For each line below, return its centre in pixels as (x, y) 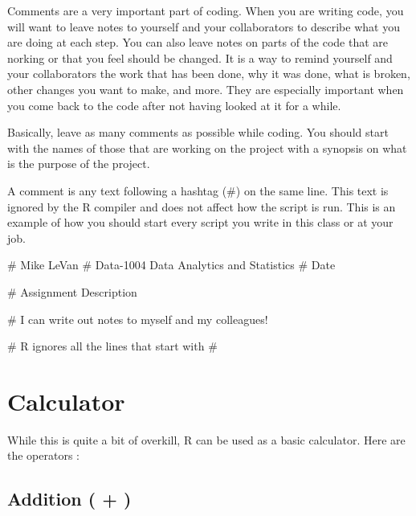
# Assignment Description (72, 291)
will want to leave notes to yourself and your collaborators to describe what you (204, 26)
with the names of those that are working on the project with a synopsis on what (207, 147)
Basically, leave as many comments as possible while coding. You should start (198, 132)
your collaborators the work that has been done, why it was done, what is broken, (209, 74)
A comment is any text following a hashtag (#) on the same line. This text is (198, 190)
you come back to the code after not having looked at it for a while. (174, 105)
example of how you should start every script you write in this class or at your (200, 222)
